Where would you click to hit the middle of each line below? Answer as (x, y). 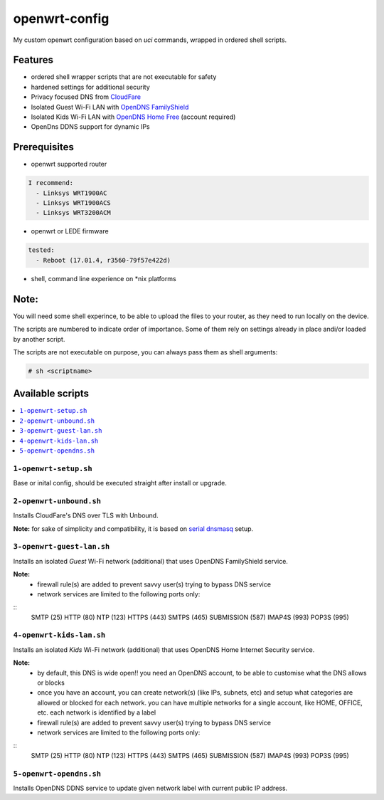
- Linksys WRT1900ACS (74, 203)
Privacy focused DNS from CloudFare (86, 97)
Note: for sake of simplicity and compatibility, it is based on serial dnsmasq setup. (133, 528)
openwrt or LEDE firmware (70, 231)
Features (33, 60)
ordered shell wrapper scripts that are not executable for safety (124, 77)
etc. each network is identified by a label (97, 712)
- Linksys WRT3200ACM (74, 213)
